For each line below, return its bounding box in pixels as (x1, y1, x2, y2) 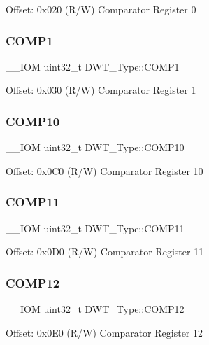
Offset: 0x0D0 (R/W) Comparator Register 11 (6, 244, 204, 259)
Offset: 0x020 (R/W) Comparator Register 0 (6, 2, 196, 16)
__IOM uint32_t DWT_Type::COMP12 (6, 302, 185, 316)
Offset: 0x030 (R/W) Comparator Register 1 (6, 83, 196, 97)
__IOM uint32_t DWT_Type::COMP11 (6, 220, 185, 235)
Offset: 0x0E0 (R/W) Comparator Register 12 (6, 325, 203, 339)
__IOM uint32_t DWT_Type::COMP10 (6, 140, 185, 155)
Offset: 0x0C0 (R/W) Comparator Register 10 (6, 163, 203, 178)
